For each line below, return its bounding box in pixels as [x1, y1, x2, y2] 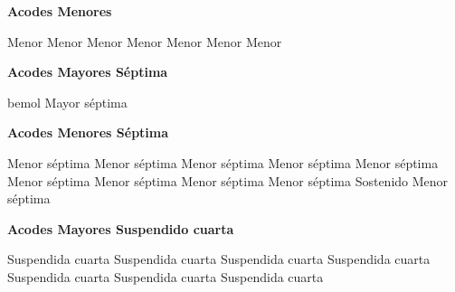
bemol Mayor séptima [7, 92, 128, 111]
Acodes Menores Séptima [7, 123, 169, 142]
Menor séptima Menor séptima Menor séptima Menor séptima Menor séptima [7, 153, 439, 172]
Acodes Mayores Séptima [7, 62, 168, 81]
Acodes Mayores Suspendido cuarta [7, 219, 234, 238]
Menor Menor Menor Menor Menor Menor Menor [7, 32, 282, 51]
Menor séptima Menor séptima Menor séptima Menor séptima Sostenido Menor [7, 171, 449, 190]
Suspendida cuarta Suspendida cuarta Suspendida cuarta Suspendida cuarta [7, 250, 431, 268]
